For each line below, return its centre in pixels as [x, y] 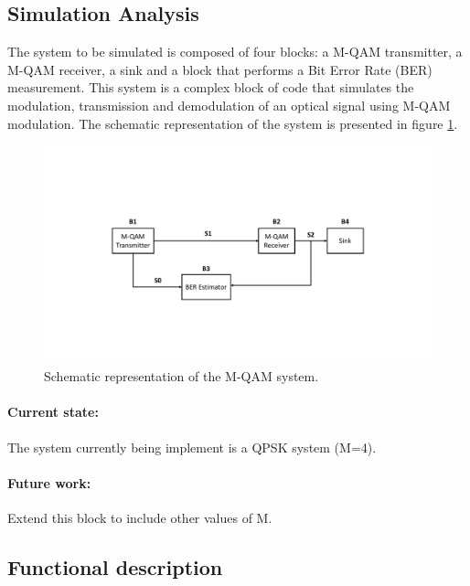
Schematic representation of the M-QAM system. [182, 376]
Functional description [115, 567]
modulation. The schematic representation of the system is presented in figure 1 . [233, 123]
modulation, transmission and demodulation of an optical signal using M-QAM [229, 105]
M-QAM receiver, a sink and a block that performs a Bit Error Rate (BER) [220, 69]
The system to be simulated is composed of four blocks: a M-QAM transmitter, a [235, 52]
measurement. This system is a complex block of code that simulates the [211, 87]
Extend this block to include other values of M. [140, 518]
